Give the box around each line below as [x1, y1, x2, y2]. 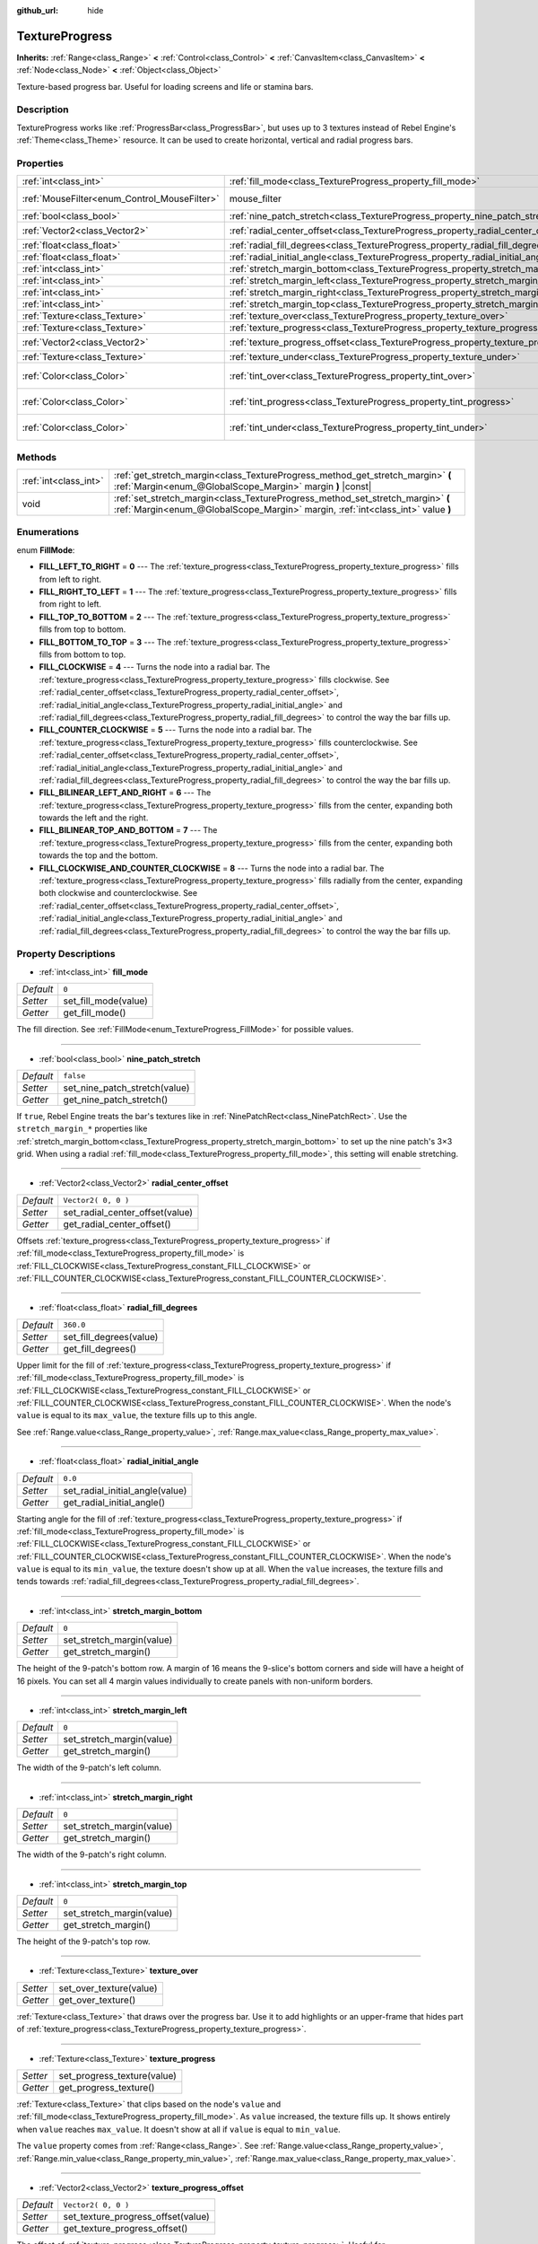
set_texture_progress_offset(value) [63, 2211, 210, 2223]
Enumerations [16, 526, 80, 539]
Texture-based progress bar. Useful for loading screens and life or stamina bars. [16, 81, 314, 92]
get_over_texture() [58, 1994, 136, 2006]
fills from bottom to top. [39, 649, 126, 660]
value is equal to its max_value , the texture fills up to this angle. [16, 1410, 257, 1421]
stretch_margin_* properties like [16, 1123, 148, 1135]
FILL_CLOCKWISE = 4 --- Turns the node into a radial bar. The [39, 662, 271, 672]
